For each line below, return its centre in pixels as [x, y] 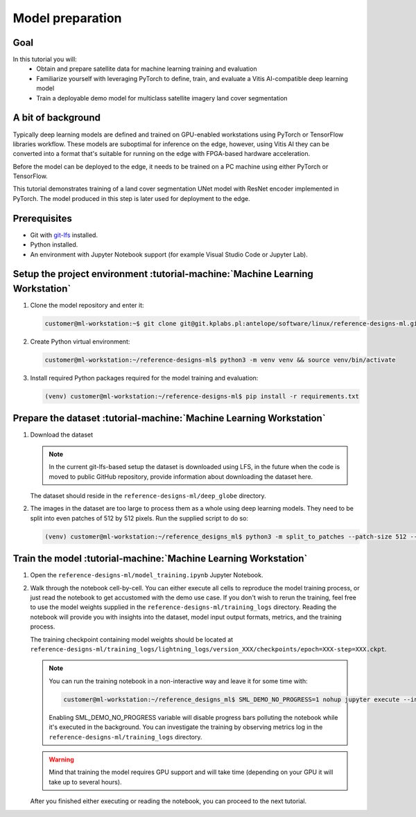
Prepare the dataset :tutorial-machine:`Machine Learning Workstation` [169, 418]
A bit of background [57, 118]
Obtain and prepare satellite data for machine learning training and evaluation [147, 69]
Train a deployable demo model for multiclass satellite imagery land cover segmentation [162, 98]
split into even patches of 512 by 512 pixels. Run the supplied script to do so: [139, 518]
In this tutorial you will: [45, 60]
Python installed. [54, 245]
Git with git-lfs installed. [64, 235]
